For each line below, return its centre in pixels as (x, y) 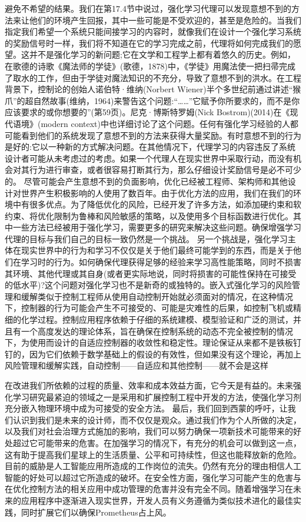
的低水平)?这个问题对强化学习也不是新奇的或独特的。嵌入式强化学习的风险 (149, 285)
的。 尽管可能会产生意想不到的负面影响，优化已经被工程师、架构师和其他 (146, 181)
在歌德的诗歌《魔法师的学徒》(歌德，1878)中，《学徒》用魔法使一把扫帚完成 (150, 66)
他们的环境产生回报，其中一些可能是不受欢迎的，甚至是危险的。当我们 (165, 20)
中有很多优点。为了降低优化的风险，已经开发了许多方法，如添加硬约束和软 (157, 204)
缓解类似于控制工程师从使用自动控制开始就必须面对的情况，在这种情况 (157, 296)
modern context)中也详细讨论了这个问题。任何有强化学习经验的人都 (169, 123)
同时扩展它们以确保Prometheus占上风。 (96, 512)
